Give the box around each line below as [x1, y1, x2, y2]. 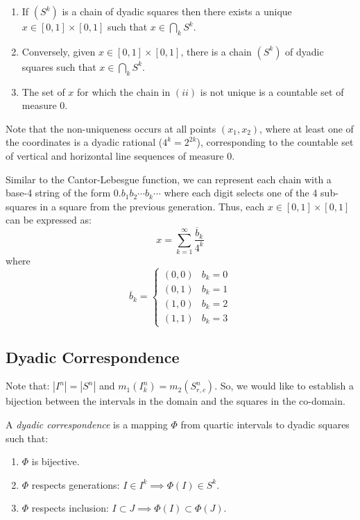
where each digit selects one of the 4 [164, 185, 318, 200]
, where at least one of [259, 121, 354, 135]
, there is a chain [180, 44, 252, 58]
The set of [22, 84, 65, 99]
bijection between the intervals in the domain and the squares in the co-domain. [6, 394, 345, 408]
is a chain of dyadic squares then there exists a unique [62, 4, 292, 18]
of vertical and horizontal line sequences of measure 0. [6, 148, 235, 162]
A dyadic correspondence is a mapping [6, 417, 168, 431]
